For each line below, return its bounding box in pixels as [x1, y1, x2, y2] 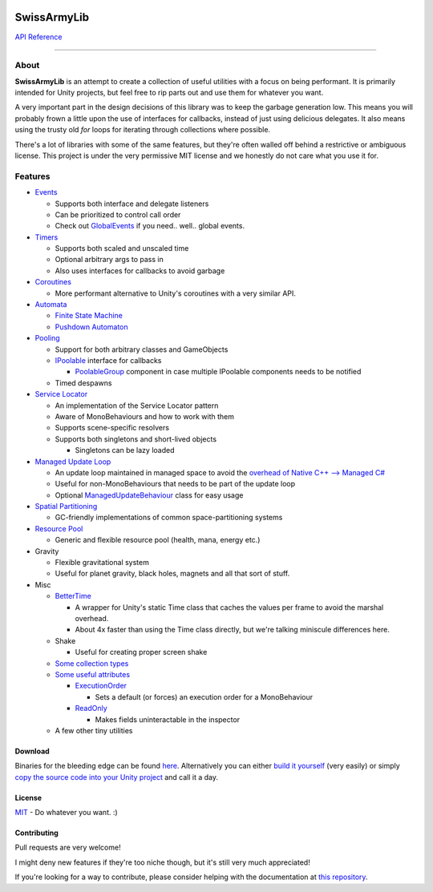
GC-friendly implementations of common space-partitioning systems [55, 513, 283, 523]
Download [14, 746, 50, 756]
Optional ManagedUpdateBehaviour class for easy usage [55, 490, 244, 500]
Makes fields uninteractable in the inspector [95, 714, 241, 724]
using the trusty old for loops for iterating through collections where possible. [14, 125, 271, 135]
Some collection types [55, 658, 129, 668]
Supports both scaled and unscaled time [55, 244, 189, 253]
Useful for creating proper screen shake [75, 648, 208, 657]
